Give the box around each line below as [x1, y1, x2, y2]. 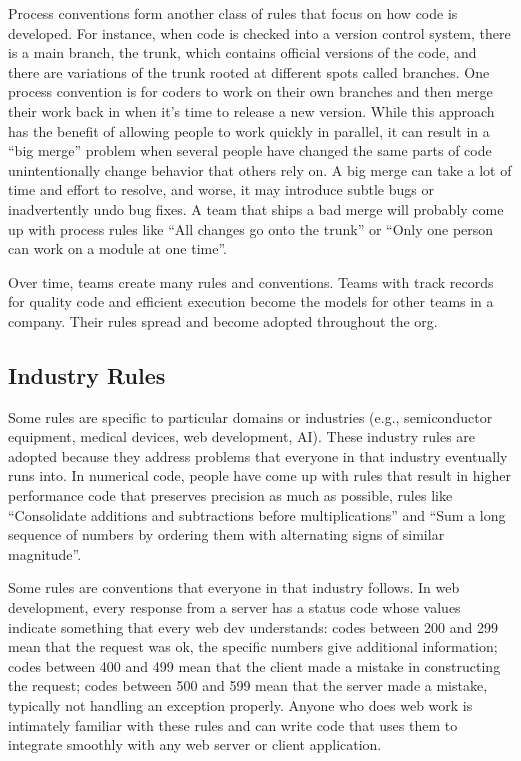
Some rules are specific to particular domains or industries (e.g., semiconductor [8, 406, 493, 427]
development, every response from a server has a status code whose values [8, 597, 461, 618]
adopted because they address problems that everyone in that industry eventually [8, 445, 508, 466]
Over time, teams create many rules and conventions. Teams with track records [8, 271, 494, 292]
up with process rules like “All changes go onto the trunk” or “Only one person [8, 218, 494, 239]
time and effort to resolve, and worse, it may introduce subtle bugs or [8, 179, 434, 200]
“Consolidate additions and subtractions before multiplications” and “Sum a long [8, 504, 506, 525]
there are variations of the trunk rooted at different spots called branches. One [8, 61, 490, 82]
